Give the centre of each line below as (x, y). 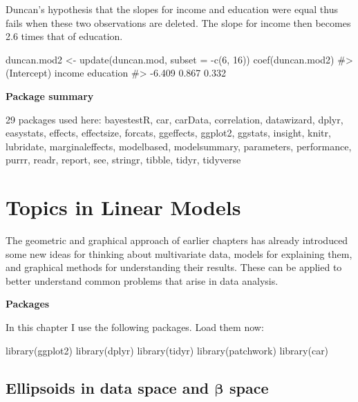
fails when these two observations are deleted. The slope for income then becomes (178, 22)
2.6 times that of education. (64, 36)
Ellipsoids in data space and (107, 387)
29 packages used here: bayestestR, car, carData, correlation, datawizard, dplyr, (175, 119)
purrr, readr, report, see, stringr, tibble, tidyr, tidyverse (123, 160)
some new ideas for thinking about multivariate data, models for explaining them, (179, 253)
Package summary (50, 96)
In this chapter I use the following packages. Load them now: (135, 327)
